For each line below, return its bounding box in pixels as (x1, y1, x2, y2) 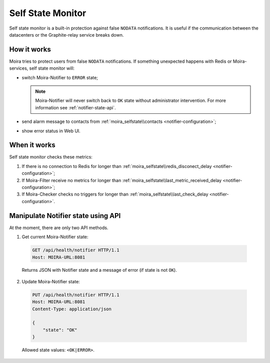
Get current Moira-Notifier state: (21, 234, 88, 240)
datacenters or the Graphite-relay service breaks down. (9, 32, 124, 38)
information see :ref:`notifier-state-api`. (35, 104, 116, 110)
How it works (9, 45, 51, 54)
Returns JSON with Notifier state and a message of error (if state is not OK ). (21, 267, 177, 273)
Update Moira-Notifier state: (21, 278, 80, 284)
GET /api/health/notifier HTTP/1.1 (32, 247, 119, 253)
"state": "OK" (42, 327, 77, 333)
